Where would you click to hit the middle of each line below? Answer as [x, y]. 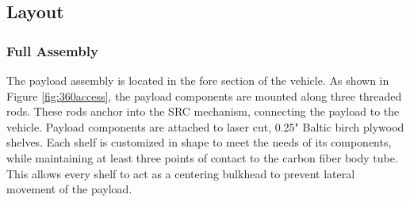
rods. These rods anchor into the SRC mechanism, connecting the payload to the [203, 111]
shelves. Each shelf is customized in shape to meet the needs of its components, [199, 142]
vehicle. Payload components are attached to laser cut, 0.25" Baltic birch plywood [205, 126]
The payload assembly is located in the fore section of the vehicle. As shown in [198, 80]
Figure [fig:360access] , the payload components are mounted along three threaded [204, 95]
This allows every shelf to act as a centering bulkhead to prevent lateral [181, 173]
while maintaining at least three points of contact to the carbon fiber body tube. [202, 157]
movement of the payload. [69, 189]
